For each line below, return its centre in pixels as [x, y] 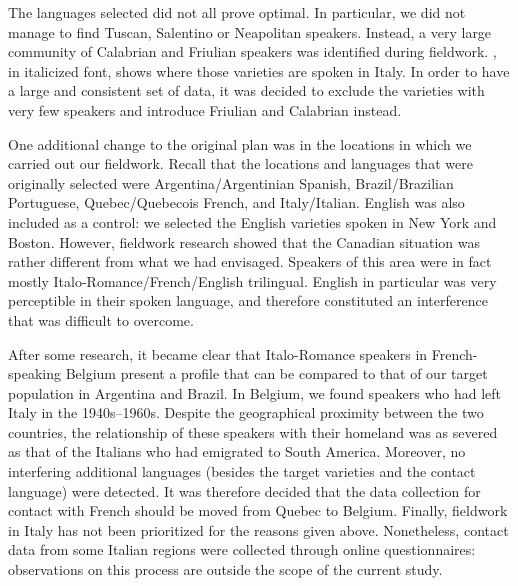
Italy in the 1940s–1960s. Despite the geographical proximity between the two [246, 412]
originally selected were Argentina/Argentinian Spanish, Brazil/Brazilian [231, 182]
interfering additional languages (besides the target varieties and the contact [242, 471]
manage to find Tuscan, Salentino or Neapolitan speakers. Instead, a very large [250, 31]
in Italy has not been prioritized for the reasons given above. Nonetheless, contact [258, 529]
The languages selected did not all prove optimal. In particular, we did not [237, 12]
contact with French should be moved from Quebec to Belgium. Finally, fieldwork [258, 510]
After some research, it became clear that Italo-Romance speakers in [218, 353]
